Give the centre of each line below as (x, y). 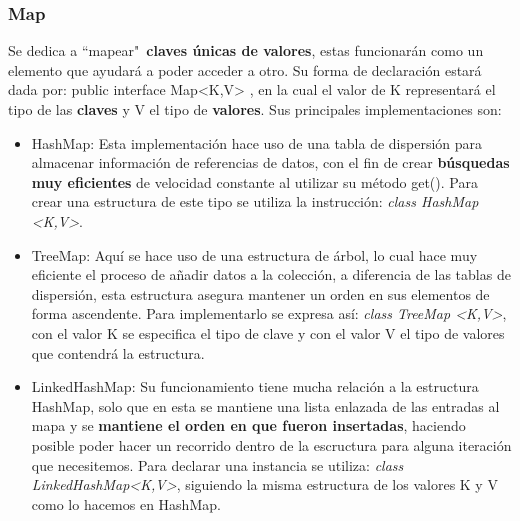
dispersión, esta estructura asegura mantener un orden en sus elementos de (260, 293)
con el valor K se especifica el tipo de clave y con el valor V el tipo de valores (268, 332)
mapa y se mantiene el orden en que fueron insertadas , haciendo (248, 425)
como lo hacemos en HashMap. (126, 503)
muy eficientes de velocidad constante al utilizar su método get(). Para (254, 181)
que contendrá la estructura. (118, 352)
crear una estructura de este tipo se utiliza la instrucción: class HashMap (255, 201)
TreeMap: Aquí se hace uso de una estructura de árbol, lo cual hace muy (254, 254)
